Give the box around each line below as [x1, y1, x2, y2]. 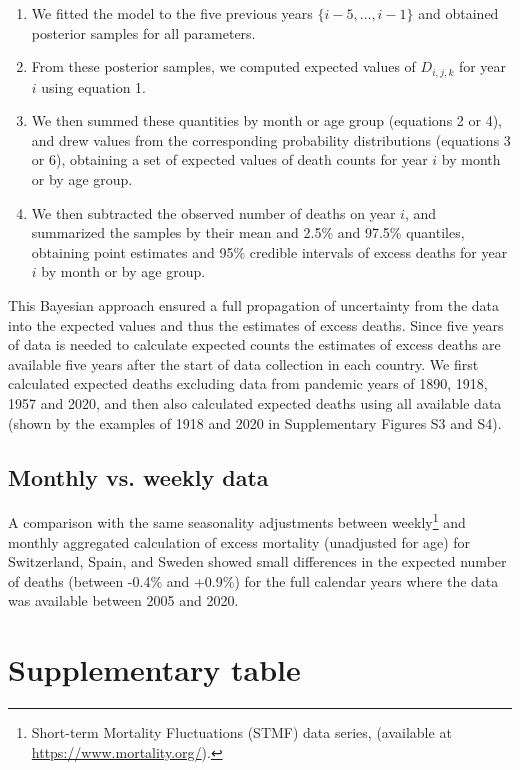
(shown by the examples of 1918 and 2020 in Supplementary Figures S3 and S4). [8, 412, 502, 433]
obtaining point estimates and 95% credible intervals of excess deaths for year [31, 241, 508, 262]
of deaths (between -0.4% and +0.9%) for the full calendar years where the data [8, 570, 499, 591]
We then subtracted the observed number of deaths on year [31, 202, 396, 223]
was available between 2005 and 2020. [8, 590, 239, 611]
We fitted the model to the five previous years [31, 3, 313, 23]
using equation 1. [41, 76, 147, 97]
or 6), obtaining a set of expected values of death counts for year [31, 149, 428, 170]
